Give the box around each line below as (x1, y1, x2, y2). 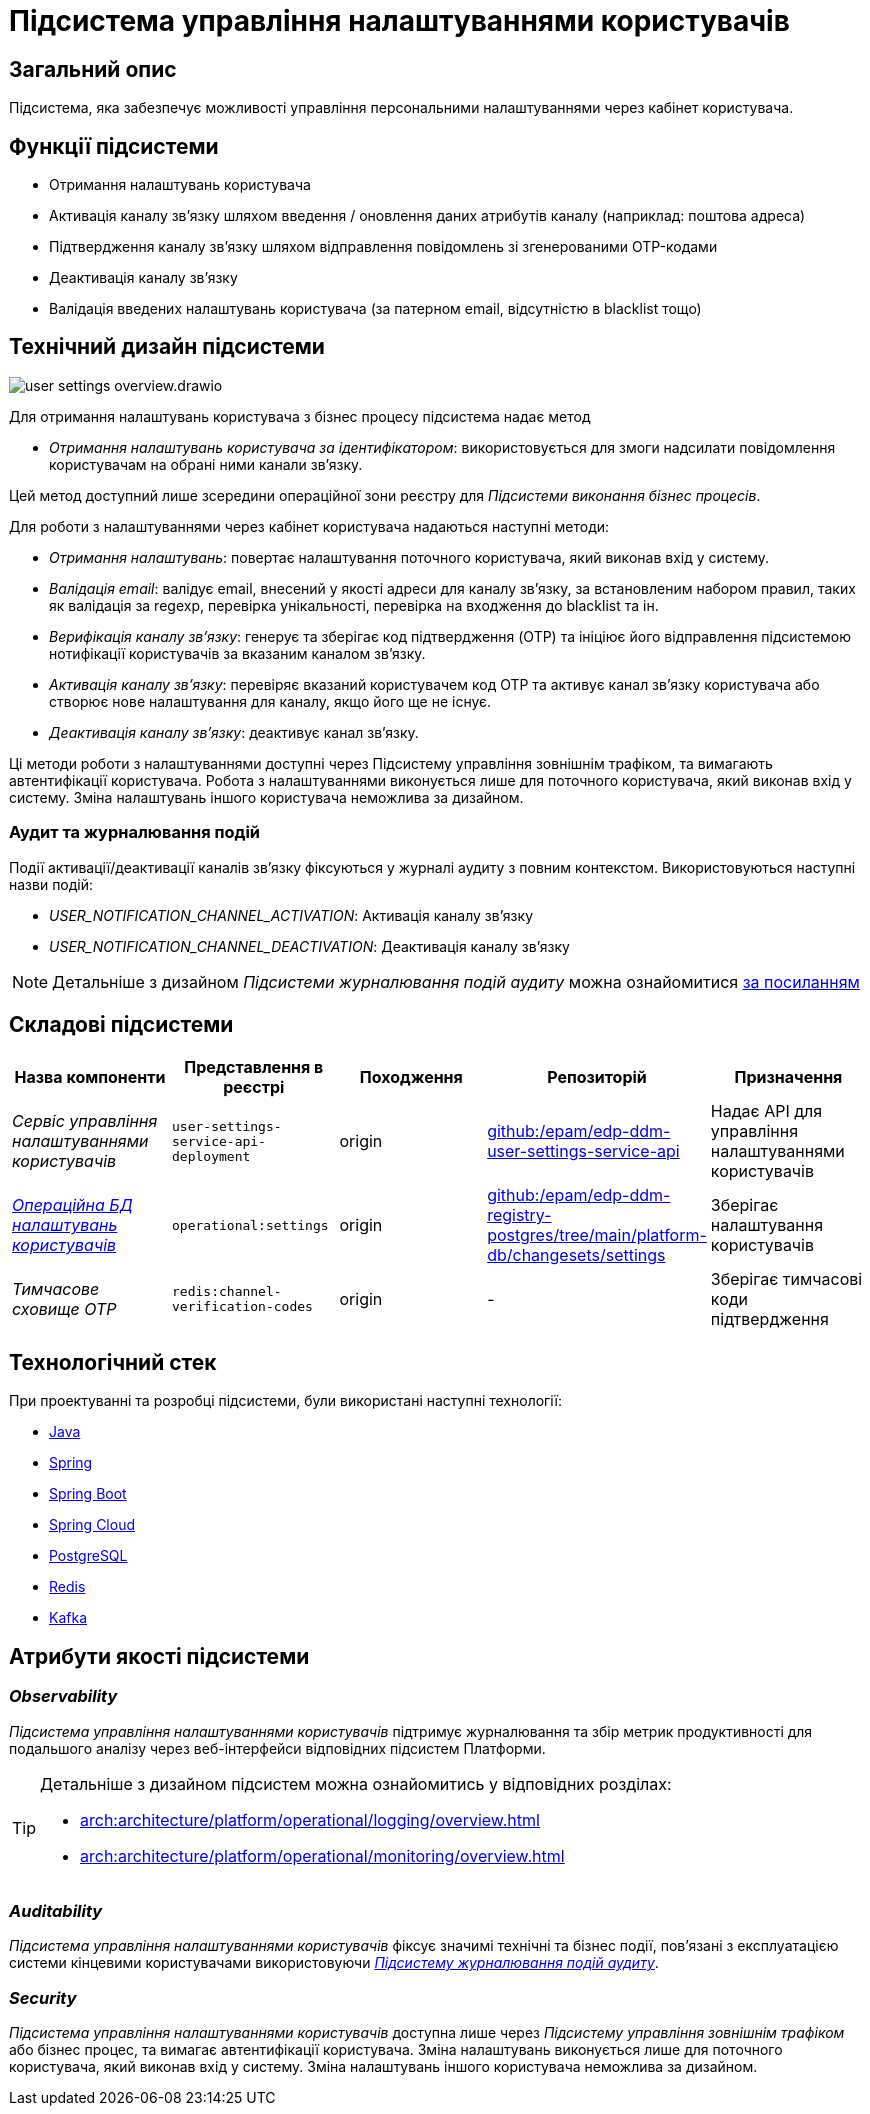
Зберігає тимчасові (710, 1269, 863, 1290)
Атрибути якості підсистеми (9, 1643, 310, 1669)
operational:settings (172, 1217, 329, 1233)
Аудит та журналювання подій (9, 822, 261, 843)
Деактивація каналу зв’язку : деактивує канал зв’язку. (49, 723, 419, 741)
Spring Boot (49, 1485, 127, 1503)
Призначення (734, 1067, 843, 1088)
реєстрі (223, 1077, 285, 1098)
